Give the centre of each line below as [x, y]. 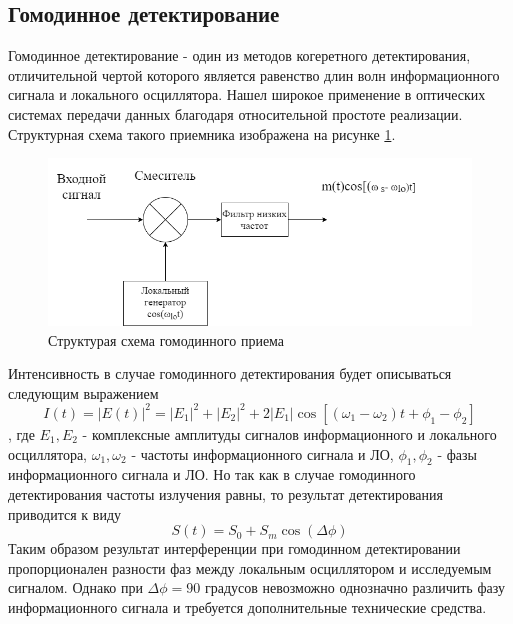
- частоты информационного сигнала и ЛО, [262, 453]
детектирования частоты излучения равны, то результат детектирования [225, 493]
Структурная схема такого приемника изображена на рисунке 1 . [202, 133]
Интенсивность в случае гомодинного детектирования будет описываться [230, 373]
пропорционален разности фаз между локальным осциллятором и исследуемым [250, 567]
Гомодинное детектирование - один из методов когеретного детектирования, [239, 55]
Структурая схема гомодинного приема [166, 339]
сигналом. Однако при [75, 587]
